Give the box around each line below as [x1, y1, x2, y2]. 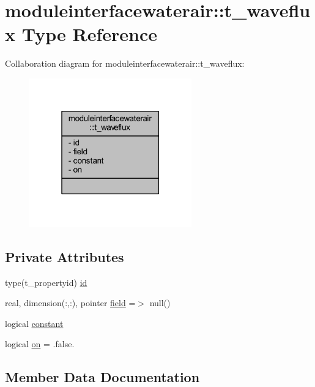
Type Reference [21, 21, 157, 47]
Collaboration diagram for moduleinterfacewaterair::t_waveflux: [5, 57, 245, 70]
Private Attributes [5, 247, 124, 266]
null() [149, 296, 171, 309]
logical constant [5, 317, 64, 329]
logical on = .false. [5, 337, 75, 350]
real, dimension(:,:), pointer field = [5, 296, 136, 309]
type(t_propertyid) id [5, 276, 87, 288]
